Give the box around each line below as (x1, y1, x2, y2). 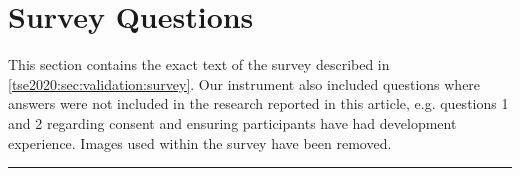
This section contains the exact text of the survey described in (8, 54, 390, 75)
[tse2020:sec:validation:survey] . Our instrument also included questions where (8, 73, 481, 94)
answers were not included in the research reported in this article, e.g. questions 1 (8, 93, 509, 114)
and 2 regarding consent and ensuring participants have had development (8, 112, 457, 133)
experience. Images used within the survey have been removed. (8, 132, 392, 153)
